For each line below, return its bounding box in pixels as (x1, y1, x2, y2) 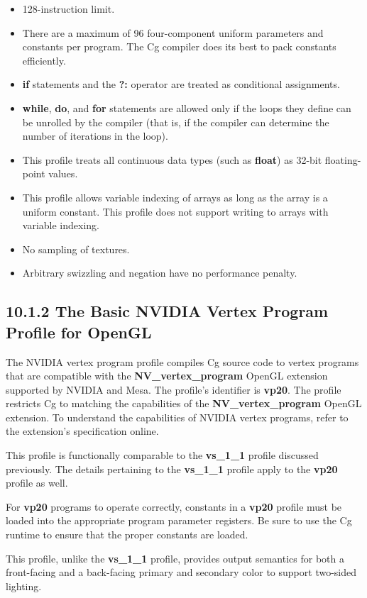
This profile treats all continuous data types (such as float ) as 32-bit (22, 152, 322, 167)
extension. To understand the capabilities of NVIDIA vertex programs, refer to (6, 409, 349, 424)
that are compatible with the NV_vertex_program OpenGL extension (6, 368, 328, 383)
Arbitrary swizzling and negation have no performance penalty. (22, 265, 297, 280)
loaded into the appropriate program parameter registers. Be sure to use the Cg (6, 513, 352, 528)
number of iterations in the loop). (22, 128, 168, 143)
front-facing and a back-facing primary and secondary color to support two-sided (6, 565, 357, 580)
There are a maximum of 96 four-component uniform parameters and (22, 25, 324, 40)
